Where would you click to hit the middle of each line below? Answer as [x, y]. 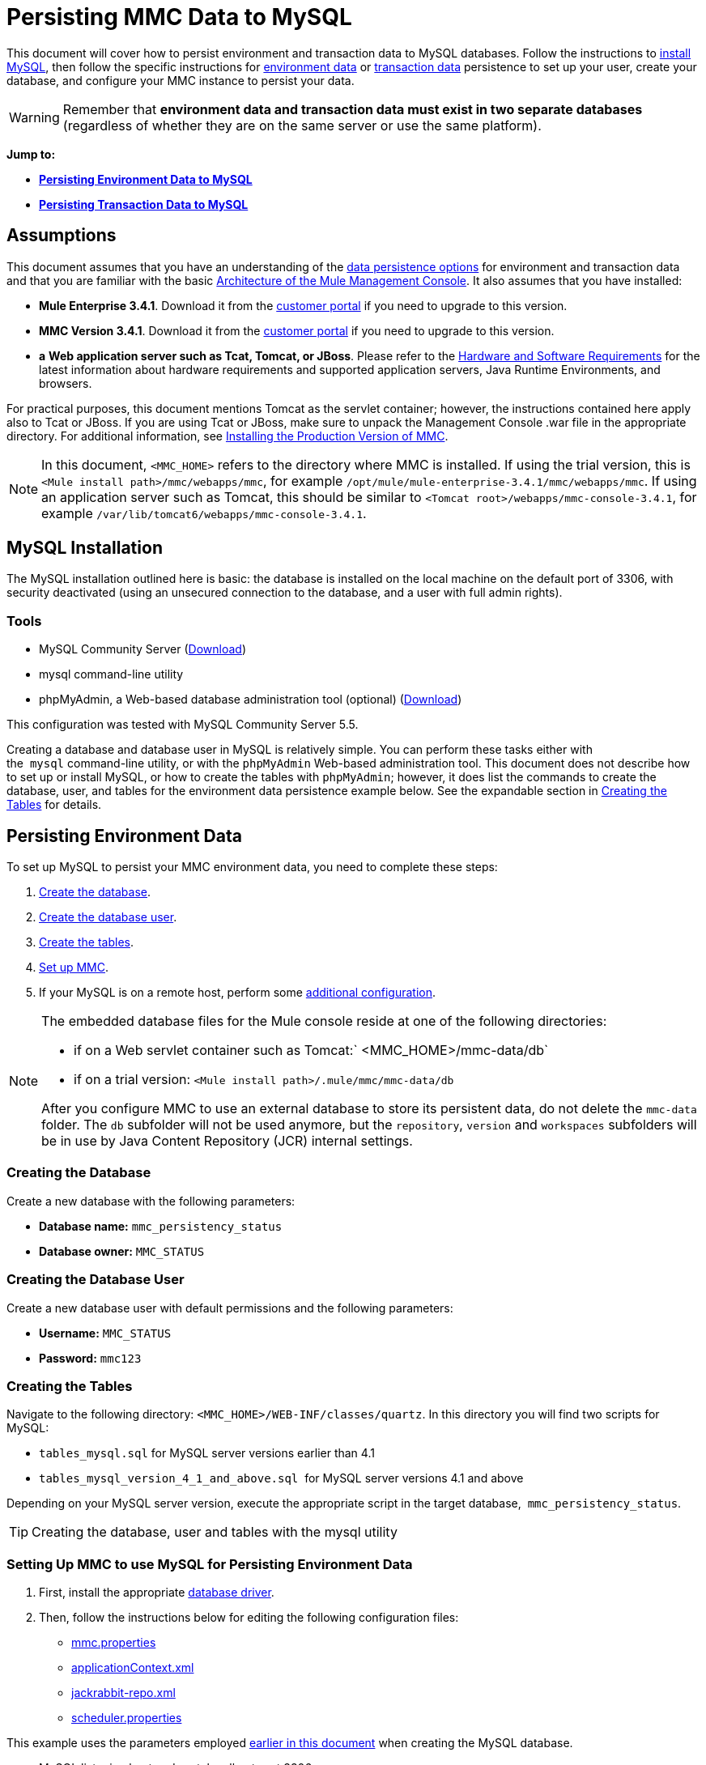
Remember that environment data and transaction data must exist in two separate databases [353, 109]
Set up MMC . [74, 968]
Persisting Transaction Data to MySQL [144, 204]
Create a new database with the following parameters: [151, 1201]
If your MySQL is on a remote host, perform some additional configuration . [237, 993]
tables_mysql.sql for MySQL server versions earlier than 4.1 [207, 1453]
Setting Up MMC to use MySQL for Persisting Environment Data [210, 1564]
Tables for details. [54, 805]
